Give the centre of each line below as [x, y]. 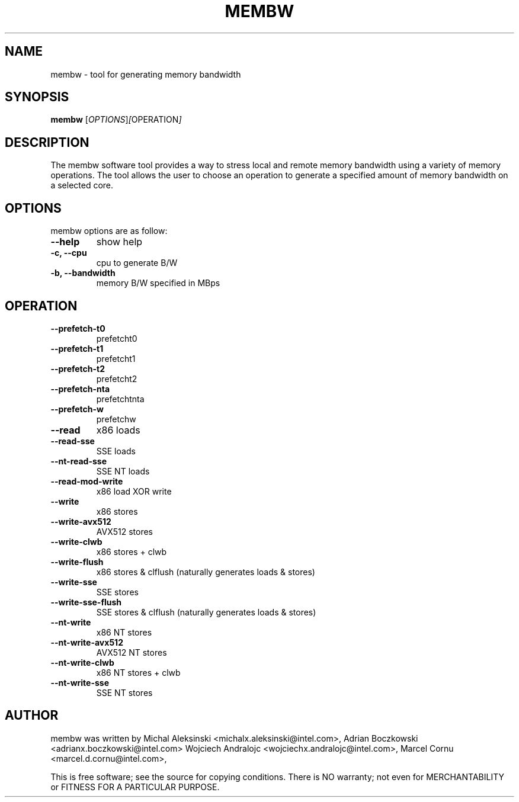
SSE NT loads [123, 471]
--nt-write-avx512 [87, 642]
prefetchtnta [120, 399]
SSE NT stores [124, 692]
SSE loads [116, 451]
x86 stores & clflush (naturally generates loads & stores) [206, 572]
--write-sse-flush [86, 602]
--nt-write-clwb [82, 662]
